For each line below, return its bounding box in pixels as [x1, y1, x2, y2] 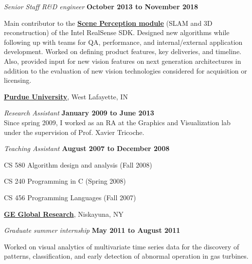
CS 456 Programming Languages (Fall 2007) [4, 192, 136, 202]
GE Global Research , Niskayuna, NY [4, 208, 124, 219]
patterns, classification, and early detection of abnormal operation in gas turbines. [4, 251, 249, 261]
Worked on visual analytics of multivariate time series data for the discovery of [4, 241, 239, 251]
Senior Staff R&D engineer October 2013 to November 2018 [4, 1, 198, 11]
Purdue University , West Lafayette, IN [4, 91, 128, 101]
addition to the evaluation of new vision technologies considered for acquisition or [4, 65, 247, 75]
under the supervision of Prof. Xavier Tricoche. [4, 127, 144, 137]
